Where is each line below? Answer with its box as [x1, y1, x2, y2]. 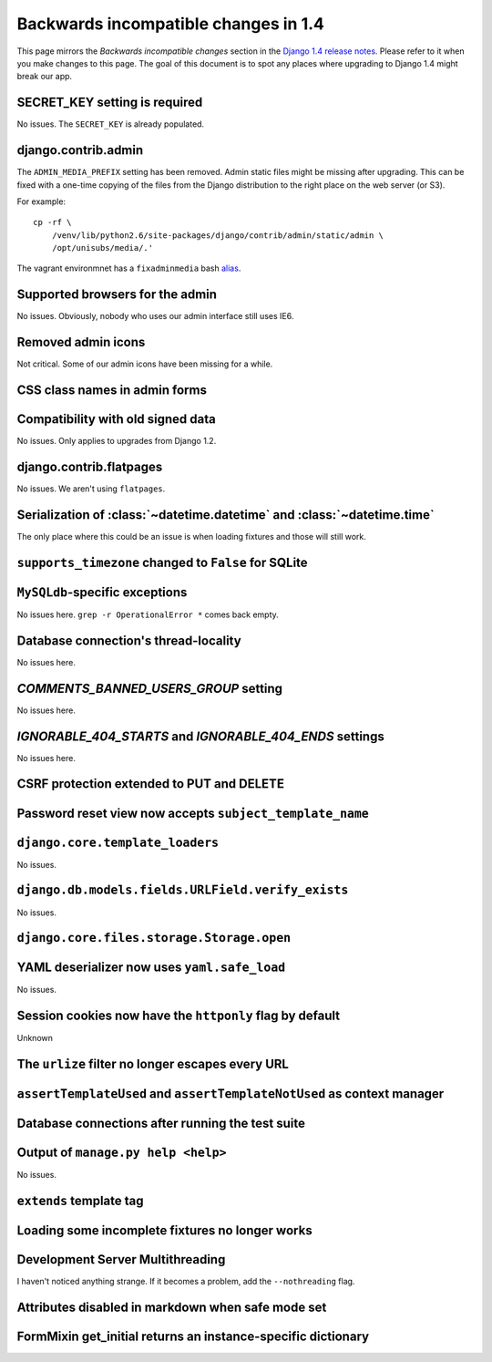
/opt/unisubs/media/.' [51, 242, 154, 253]
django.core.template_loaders [16, 835, 220, 850]
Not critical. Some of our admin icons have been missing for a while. [16, 358, 273, 369]
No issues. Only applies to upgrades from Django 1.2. [16, 436, 217, 447]
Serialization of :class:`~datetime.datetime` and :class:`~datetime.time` [16, 507, 435, 522]
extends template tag [16, 1193, 144, 1209]
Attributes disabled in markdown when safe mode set [16, 1300, 327, 1316]
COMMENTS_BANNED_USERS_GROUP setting [16, 680, 282, 696]
